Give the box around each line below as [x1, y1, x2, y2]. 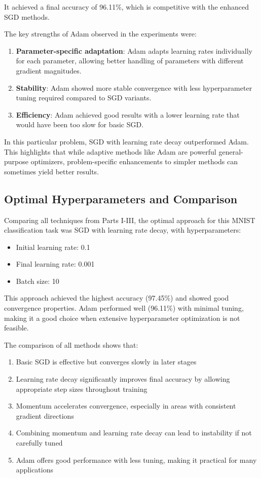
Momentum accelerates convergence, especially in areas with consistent [16, 400, 236, 411]
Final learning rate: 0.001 [16, 259, 95, 269]
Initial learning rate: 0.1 [16, 241, 90, 252]
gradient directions [16, 410, 74, 421]
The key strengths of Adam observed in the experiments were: [4, 28, 197, 39]
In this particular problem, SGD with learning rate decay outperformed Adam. [4, 136, 249, 146]
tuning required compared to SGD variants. [16, 92, 152, 103]
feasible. [4, 322, 29, 333]
